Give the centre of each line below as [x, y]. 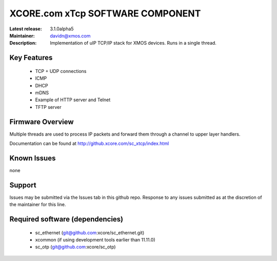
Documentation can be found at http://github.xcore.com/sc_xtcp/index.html [89, 143]
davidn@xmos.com [70, 35]
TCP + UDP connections [61, 71]
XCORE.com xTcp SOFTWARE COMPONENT [105, 13]
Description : [23, 43]
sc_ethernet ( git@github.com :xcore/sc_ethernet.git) [90, 232]
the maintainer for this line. [38, 204]
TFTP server [48, 107]
